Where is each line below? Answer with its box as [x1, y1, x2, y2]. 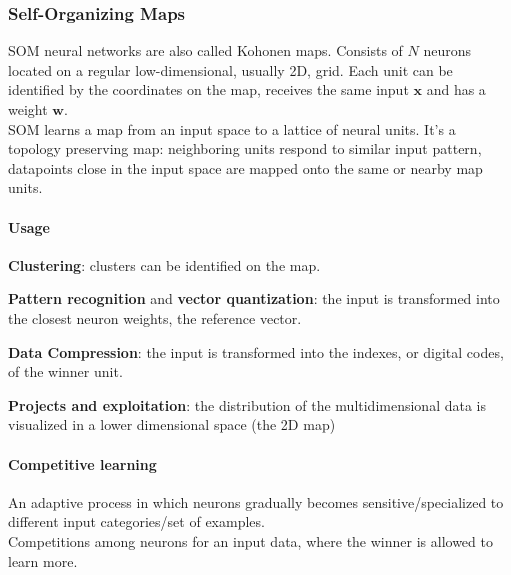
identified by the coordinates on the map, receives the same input [8, 79, 409, 100]
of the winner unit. [8, 361, 123, 382]
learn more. [8, 550, 78, 571]
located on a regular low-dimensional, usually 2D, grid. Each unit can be [8, 59, 453, 80]
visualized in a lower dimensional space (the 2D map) [8, 414, 336, 435]
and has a [426, 79, 486, 100]
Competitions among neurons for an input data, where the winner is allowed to [8, 530, 493, 551]
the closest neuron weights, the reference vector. [8, 307, 302, 328]
